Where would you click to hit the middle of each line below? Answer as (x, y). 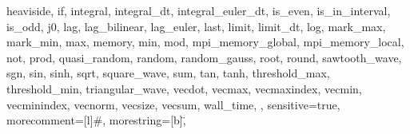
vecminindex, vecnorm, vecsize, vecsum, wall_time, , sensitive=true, (173, 104)
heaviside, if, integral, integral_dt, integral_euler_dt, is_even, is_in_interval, (199, 10)
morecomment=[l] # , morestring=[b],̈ (96, 120)
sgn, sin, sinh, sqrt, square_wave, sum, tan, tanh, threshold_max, (168, 73)
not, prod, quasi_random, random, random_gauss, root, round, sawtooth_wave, (204, 57)
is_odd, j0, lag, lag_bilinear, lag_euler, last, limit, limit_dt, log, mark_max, (196, 26)
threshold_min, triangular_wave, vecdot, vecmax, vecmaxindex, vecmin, (184, 88)
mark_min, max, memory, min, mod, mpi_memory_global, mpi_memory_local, (205, 42)
